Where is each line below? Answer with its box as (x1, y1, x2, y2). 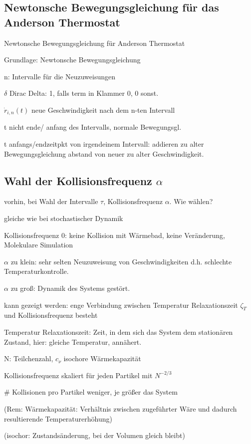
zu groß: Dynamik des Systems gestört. (10, 282, 130, 293)
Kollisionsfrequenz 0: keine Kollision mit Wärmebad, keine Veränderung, (4, 229, 225, 240)
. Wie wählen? (169, 196, 213, 207)
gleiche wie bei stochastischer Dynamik (4, 213, 123, 223)
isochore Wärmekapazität (63, 353, 141, 364)
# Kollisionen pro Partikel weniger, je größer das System (4, 387, 178, 397)
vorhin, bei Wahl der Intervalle (4, 196, 98, 207)
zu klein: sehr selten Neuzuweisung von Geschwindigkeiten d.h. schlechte (10, 256, 232, 266)
